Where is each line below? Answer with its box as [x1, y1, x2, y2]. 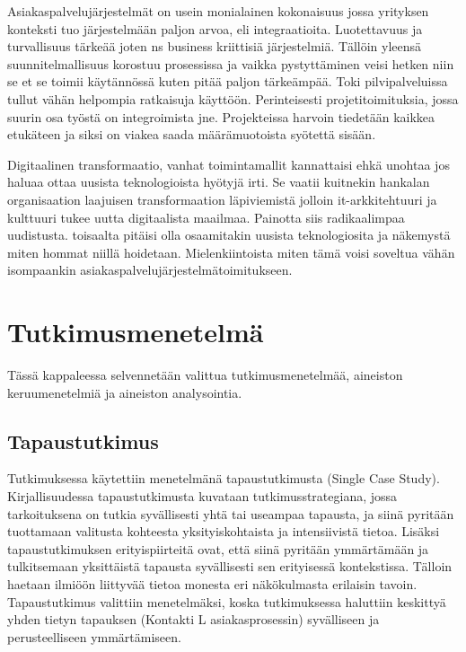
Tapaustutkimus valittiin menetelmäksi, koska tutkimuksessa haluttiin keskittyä [7, 592, 446, 611]
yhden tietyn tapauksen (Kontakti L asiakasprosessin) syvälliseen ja [7, 610, 380, 629]
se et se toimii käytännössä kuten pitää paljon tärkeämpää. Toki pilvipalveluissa [7, 72, 448, 91]
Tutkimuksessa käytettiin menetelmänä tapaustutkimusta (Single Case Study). [7, 469, 440, 488]
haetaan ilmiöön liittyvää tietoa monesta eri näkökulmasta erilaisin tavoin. [7, 574, 418, 593]
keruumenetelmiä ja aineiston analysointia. [7, 383, 242, 401]
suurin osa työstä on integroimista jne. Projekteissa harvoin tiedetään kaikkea [7, 107, 435, 126]
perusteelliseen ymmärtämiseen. [7, 627, 181, 646]
